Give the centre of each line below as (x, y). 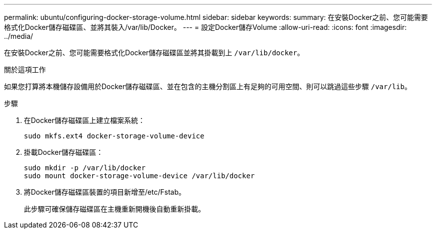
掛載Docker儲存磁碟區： (64, 152)
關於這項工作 (25, 69)
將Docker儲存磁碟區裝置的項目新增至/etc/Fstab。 (105, 192)
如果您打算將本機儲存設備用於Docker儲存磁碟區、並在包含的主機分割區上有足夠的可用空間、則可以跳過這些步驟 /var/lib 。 (208, 86)
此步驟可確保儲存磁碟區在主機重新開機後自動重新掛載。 (114, 209)
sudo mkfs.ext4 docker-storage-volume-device (114, 136)
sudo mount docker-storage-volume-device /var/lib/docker (139, 176)
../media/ (19, 36)
